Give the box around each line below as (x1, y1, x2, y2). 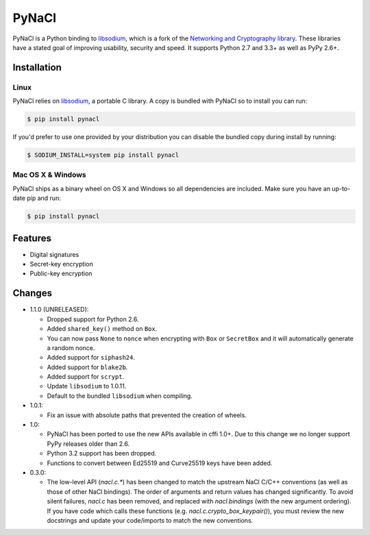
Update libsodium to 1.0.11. (47, 382, 127, 390)
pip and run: (26, 194, 61, 202)
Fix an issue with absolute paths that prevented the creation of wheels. (47, 411, 247, 419)
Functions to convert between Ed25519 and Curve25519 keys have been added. (47, 459, 273, 467)
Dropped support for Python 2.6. (47, 315, 139, 323)
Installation (12, 62, 62, 73)
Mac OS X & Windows (12, 170, 87, 179)
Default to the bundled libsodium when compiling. (47, 391, 193, 400)
